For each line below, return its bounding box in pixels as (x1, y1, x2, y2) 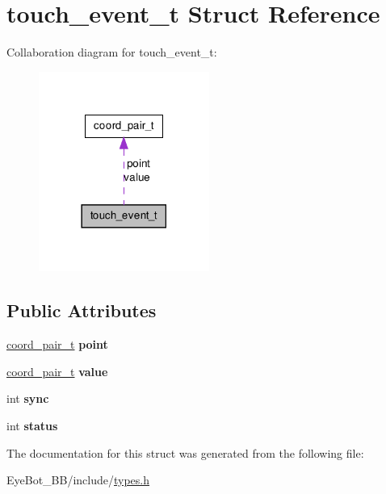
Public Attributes (6, 298, 157, 323)
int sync (6, 390, 49, 407)
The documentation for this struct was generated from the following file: (6, 444, 364, 461)
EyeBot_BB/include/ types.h (6, 471, 150, 488)
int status (6, 417, 58, 433)
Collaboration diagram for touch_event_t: (6, 44, 217, 61)
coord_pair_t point (6, 336, 108, 353)
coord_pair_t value (6, 362, 108, 379)
